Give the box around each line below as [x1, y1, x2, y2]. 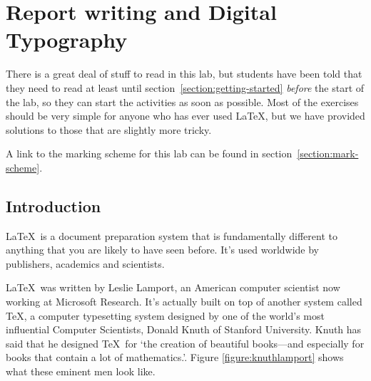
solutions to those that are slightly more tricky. [6, 122, 212, 137]
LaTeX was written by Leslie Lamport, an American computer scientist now [6, 280, 340, 295]
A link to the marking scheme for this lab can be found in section [6, 146, 293, 161]
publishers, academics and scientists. [6, 256, 165, 271]
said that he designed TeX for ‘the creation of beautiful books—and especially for [6, 335, 365, 350]
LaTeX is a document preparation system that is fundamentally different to [6, 228, 337, 243]
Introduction [6, 194, 101, 216]
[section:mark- [297, 146, 359, 161]
